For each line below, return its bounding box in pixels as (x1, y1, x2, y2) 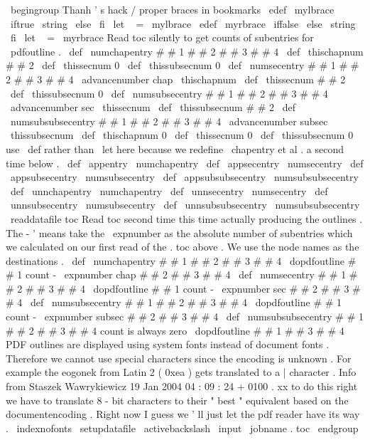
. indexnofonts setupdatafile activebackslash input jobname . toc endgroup (6, 420, 359, 435)
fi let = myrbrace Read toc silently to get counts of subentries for (10, 30, 314, 45)
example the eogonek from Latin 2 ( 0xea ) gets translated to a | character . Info (6, 365, 357, 379)
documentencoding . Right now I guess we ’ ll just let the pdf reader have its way (6, 407, 360, 421)
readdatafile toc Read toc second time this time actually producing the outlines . (10, 211, 363, 226)
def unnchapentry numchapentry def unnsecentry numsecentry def (10, 183, 328, 198)
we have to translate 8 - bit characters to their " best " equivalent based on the (6, 392, 349, 407)
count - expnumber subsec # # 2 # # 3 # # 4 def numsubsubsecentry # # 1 (6, 309, 364, 324)
